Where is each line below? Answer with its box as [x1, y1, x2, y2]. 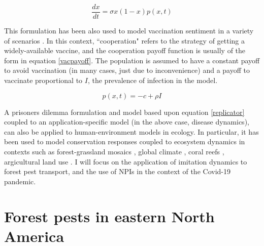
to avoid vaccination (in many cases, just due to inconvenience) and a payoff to [4, 65, 250, 75]
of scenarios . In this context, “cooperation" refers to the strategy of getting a [4, 35, 245, 46]
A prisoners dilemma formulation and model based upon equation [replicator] [4, 106, 245, 117]
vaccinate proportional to [4, 75, 83, 86]
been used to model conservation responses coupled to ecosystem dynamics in [4, 136, 245, 147]
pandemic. [4, 176, 36, 186]
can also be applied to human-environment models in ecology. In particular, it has [4, 126, 259, 137]
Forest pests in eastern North [4, 206, 215, 226]
